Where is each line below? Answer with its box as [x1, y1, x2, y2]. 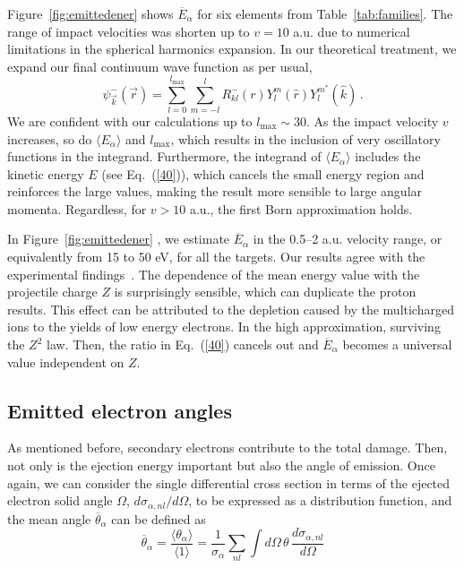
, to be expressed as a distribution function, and [188, 491, 452, 510]
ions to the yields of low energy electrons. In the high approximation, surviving [7, 317, 441, 336]
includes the [355, 147, 421, 166]
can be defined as [111, 509, 206, 528]
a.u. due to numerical [293, 22, 410, 40]
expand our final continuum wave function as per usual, [7, 56, 313, 75]
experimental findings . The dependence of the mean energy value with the [7, 264, 420, 283]
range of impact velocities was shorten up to [7, 22, 250, 40]
